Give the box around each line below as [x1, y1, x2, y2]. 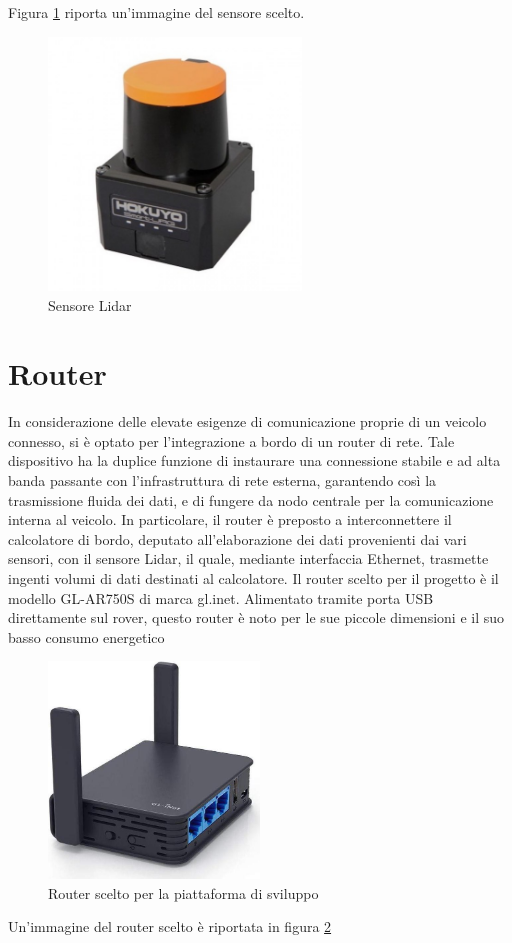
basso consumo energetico [8, 626, 165, 647]
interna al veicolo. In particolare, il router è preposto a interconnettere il [8, 509, 452, 530]
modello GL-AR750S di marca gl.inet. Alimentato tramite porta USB [8, 587, 434, 608]
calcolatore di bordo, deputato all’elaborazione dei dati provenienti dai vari [8, 528, 467, 549]
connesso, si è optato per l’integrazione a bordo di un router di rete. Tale [8, 430, 455, 451]
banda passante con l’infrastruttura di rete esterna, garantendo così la [8, 470, 437, 491]
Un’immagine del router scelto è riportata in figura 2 [8, 916, 332, 937]
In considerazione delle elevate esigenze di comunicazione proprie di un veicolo [8, 411, 487, 432]
